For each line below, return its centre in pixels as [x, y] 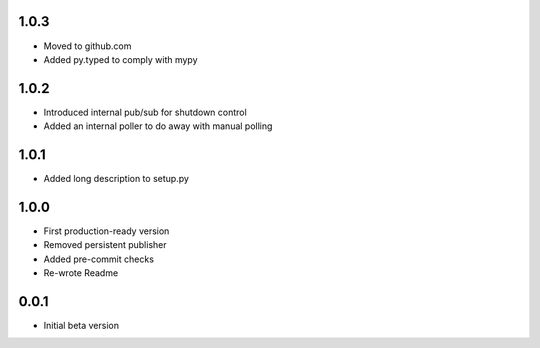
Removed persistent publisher [105, 245]
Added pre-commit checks [99, 259]
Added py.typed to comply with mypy [121, 59]
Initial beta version [81, 326]
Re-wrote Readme [81, 273]
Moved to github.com [87, 46]
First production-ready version [106, 231]
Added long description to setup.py [116, 179]
